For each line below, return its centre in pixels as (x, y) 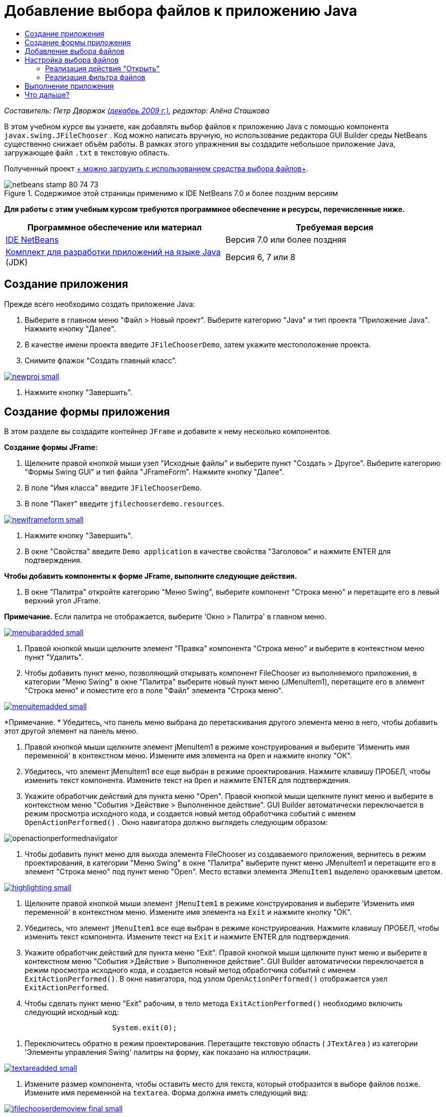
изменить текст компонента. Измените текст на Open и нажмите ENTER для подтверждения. (188, 780)
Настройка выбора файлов (72, 60)
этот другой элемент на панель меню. (71, 731)
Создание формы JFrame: (51, 447)
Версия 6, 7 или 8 (261, 257)
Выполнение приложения (69, 86)
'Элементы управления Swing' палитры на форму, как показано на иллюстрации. (168, 1052)
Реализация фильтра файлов (95, 77)
